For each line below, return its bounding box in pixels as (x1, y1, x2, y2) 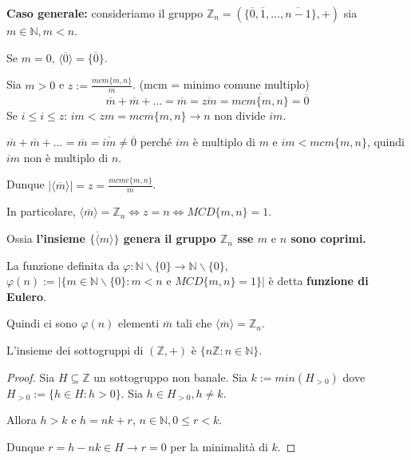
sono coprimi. (290, 230, 366, 247)
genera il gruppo (123, 230, 216, 247)
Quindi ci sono (6, 315, 77, 331)
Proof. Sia (6, 368, 55, 385)
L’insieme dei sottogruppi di (6, 342, 144, 359)
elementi (118, 315, 160, 331)
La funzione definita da (6, 256, 120, 273)
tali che (176, 315, 212, 331)
